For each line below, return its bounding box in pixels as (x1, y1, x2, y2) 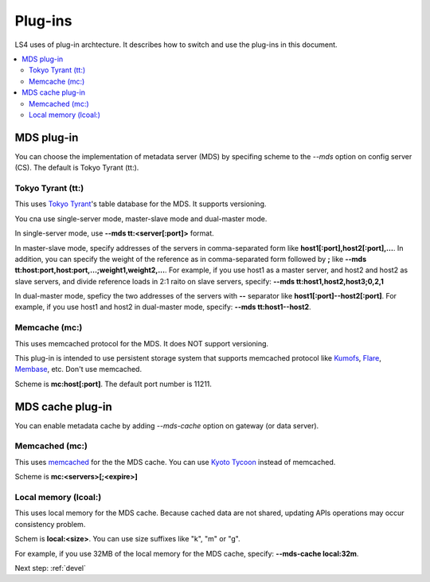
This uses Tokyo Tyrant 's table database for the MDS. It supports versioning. (14, 199, 267, 209)
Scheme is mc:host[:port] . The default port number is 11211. (14, 379, 213, 389)
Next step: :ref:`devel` (14, 563, 87, 572)
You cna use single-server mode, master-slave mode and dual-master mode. (14, 213, 268, 223)
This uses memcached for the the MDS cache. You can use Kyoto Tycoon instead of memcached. (14, 457, 336, 467)
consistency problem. (14, 519, 86, 529)
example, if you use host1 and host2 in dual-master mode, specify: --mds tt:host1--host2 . (14, 303, 311, 312)
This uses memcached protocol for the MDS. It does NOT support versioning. (14, 338, 269, 348)
